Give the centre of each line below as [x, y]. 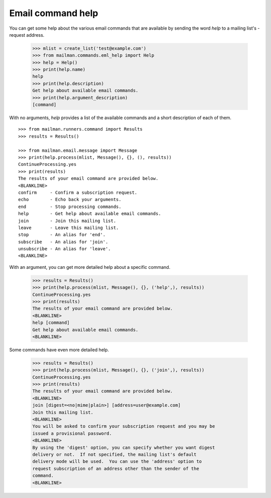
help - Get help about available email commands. [90, 214]
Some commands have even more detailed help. [59, 350]
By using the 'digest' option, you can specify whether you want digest [124, 447]
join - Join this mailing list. [67, 221]
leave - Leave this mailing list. [69, 228]
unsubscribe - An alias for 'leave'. [65, 249]
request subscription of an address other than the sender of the [116, 468]
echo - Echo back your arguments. [70, 200]
